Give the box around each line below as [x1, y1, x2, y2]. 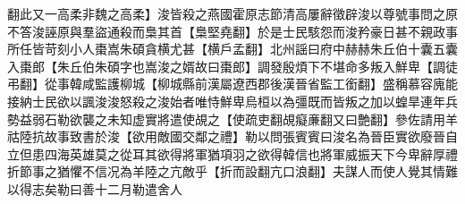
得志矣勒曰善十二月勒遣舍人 [19, 179, 182, 198]
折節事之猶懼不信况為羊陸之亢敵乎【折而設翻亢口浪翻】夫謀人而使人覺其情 [7, 162, 445, 181]
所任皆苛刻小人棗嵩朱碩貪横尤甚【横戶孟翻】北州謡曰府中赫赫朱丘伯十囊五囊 [7, 39, 458, 58]
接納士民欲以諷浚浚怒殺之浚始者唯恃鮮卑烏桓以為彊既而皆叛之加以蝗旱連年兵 [7, 91, 458, 110]
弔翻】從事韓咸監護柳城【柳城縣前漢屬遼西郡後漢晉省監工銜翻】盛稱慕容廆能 [7, 74, 458, 93]
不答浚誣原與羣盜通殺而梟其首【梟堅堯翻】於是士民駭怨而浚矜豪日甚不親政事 [7, 21, 458, 40]
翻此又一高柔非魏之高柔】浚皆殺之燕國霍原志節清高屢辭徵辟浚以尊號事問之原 [7, 4, 458, 22]
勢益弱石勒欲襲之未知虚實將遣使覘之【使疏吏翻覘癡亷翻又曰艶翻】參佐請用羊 [7, 109, 458, 128]
